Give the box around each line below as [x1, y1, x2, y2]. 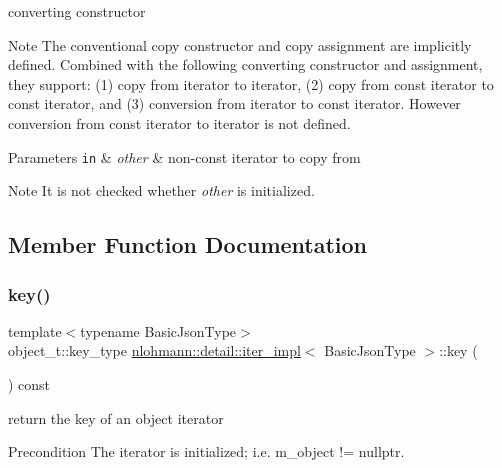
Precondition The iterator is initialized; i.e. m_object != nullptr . [8, 441, 405, 462]
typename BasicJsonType [80, 320, 237, 341]
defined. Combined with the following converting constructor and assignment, [8, 54, 483, 75]
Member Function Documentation [8, 229, 368, 260]
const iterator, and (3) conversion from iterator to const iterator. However [8, 93, 461, 114]
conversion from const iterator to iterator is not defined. [8, 112, 351, 133]
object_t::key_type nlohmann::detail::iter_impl [8, 340, 301, 361]
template [8, 320, 62, 341]
